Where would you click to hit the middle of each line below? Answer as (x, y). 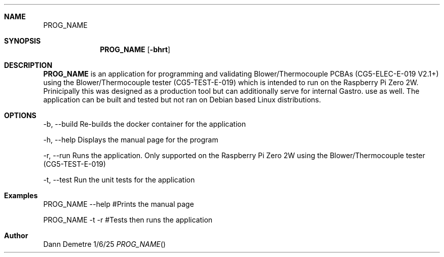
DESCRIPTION (28, 65)
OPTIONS (20, 115)
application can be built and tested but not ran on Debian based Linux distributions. (182, 100)
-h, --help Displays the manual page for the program (131, 140)
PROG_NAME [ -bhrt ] (135, 49)
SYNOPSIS (23, 41)
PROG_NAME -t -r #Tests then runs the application (128, 220)
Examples (21, 195)
